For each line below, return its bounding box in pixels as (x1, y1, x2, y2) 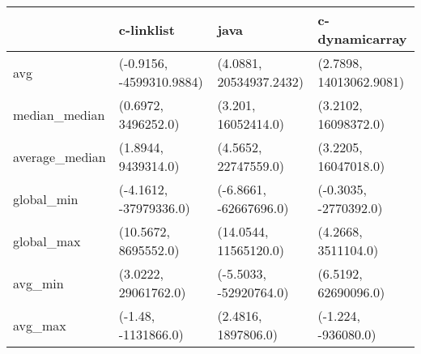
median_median (13, 104, 105, 124)
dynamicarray (317, 29, 407, 48)
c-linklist (118, 19, 175, 39)
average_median (13, 147, 106, 166)
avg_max (13, 315, 66, 335)
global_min (13, 189, 79, 208)
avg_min (13, 273, 64, 292)
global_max (13, 231, 81, 250)
